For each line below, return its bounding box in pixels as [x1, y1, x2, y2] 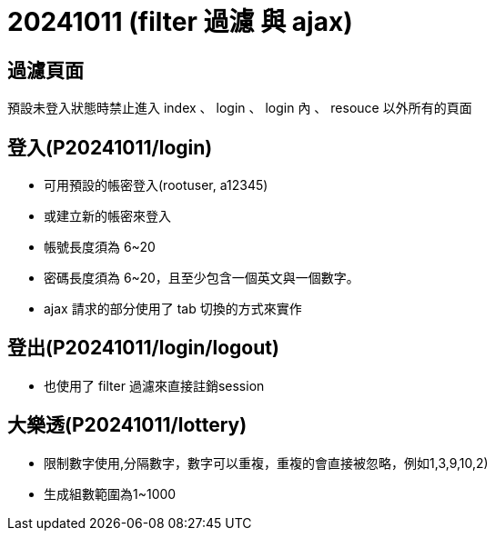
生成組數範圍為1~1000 [44, 485, 177, 502]
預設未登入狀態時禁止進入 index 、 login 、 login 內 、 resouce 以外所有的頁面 [7, 100, 472, 116]
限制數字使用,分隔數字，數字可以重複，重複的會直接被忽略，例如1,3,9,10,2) [44, 454, 489, 471]
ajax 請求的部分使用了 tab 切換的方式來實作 [44, 301, 302, 317]
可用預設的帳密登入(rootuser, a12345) [44, 177, 268, 194]
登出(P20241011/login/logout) [7, 336, 279, 360]
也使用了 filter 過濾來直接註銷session [44, 377, 265, 394]
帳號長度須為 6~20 [44, 239, 156, 255]
